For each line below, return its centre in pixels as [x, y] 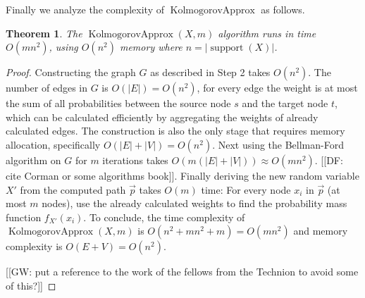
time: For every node [246, 189]
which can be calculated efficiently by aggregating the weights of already [162, 117]
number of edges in [47, 88]
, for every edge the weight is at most [277, 88]
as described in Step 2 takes [210, 72]
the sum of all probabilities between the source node [118, 103]
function [24, 217]
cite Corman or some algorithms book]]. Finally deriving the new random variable [182, 175]
